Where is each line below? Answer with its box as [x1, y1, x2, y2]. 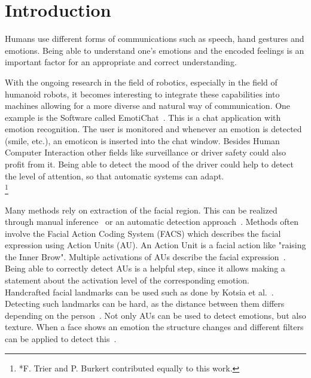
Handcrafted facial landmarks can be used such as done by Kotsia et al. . [5, 285, 274, 298]
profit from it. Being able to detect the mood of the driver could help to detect [5, 158, 294, 170]
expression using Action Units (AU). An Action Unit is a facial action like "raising [5, 239, 306, 251]
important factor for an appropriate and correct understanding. [5, 56, 237, 68]
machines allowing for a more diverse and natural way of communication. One [5, 99, 291, 112]
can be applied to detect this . [5, 333, 117, 345]
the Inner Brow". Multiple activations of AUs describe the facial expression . [5, 250, 286, 263]
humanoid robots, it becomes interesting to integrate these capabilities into [5, 87, 280, 100]
